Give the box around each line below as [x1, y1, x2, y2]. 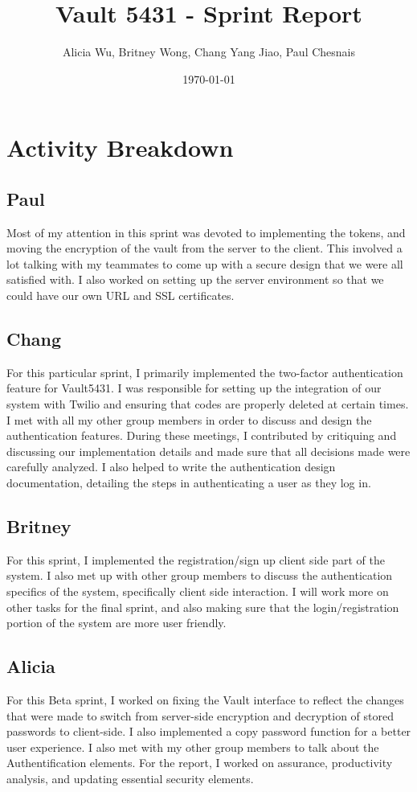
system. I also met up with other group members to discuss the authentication [6, 567, 393, 584]
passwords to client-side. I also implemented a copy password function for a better [6, 723, 411, 740]
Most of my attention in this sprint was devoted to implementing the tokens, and [6, 224, 406, 240]
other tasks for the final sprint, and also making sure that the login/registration [6, 598, 399, 615]
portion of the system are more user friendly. [6, 614, 227, 631]
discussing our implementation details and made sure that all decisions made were [6, 442, 411, 459]
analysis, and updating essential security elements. [6, 769, 254, 786]
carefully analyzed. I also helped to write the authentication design [6, 458, 336, 475]
